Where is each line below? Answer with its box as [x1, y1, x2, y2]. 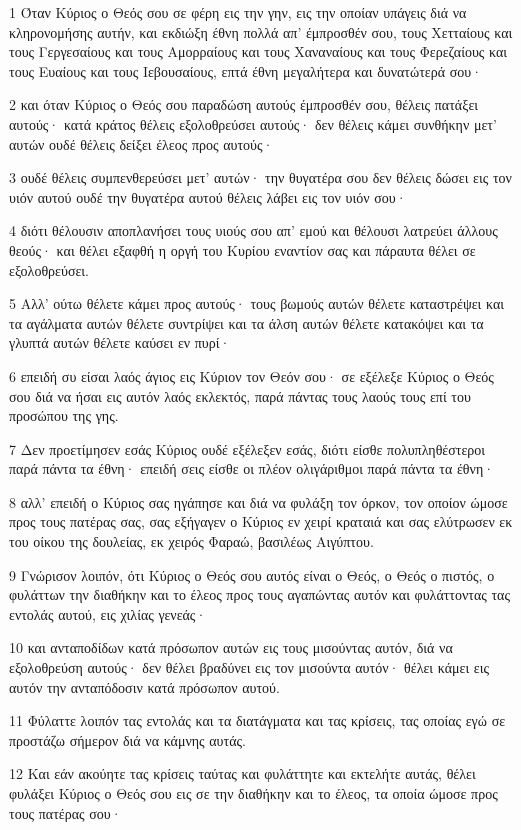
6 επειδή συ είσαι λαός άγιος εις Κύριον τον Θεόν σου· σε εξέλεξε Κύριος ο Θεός [9, 365, 494, 386]
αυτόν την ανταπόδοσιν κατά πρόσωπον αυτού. [9, 676, 280, 697]
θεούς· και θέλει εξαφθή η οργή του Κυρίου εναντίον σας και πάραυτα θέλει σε [9, 239, 476, 260]
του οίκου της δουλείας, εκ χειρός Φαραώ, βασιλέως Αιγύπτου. [9, 531, 374, 552]
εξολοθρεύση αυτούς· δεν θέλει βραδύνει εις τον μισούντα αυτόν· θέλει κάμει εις [9, 657, 490, 678]
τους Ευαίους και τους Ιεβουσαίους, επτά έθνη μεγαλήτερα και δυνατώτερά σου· [9, 60, 483, 81]
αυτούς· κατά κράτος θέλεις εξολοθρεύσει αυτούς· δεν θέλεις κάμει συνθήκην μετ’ [9, 113, 497, 134]
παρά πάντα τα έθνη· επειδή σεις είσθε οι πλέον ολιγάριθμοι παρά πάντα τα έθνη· [9, 458, 495, 479]
